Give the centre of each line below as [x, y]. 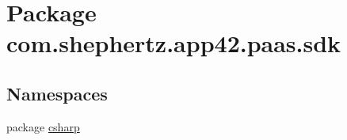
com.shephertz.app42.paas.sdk [174, 43]
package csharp [43, 126]
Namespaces [57, 93]
